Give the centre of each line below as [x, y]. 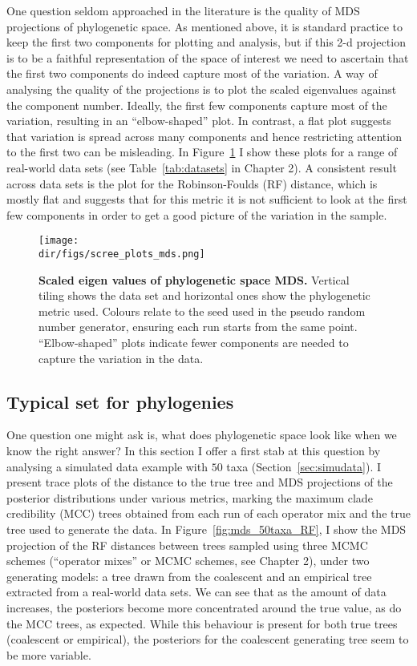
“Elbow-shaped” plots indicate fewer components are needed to [194, 342]
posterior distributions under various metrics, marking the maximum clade [190, 497]
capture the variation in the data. [121, 358]
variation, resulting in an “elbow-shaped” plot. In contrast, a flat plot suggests [199, 121]
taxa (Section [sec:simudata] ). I [304, 466]
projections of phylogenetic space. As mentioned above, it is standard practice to [204, 26]
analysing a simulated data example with [107, 466]
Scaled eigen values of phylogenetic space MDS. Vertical [194, 279]
